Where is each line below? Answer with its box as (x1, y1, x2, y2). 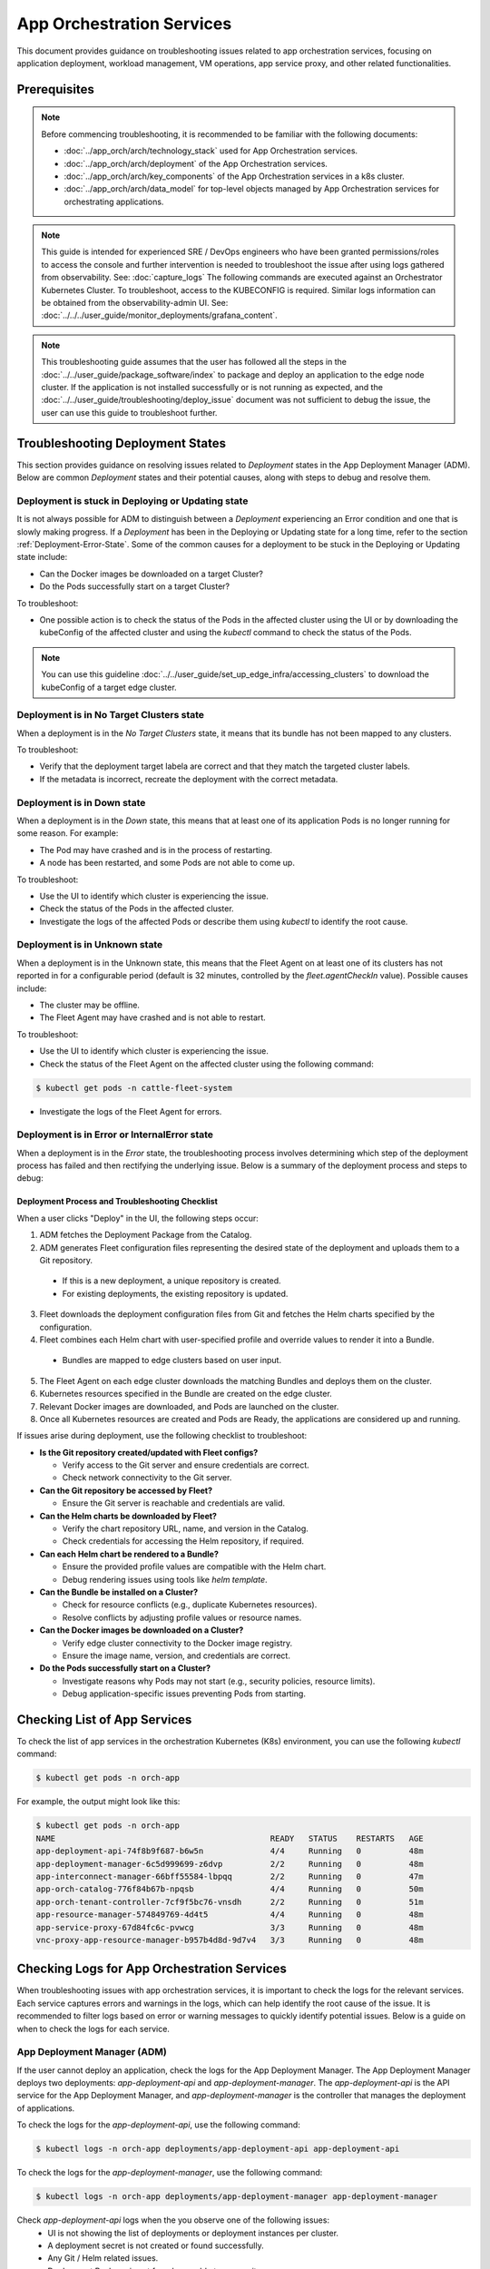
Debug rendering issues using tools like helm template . (62, 1574, 268, 1585)
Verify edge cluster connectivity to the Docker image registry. (62, 1637, 293, 1648)
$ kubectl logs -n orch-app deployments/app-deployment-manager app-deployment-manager (35, 2192, 438, 2202)
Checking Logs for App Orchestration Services (16, 1961, 288, 1977)
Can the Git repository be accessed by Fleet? (39, 1485, 213, 1496)
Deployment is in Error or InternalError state (16, 1128, 213, 1141)
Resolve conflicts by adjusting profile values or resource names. (62, 1612, 302, 1623)
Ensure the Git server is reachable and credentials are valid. (62, 1498, 286, 1508)
